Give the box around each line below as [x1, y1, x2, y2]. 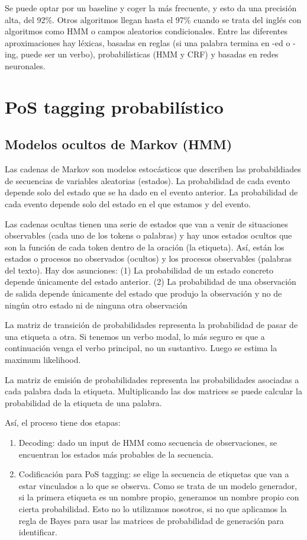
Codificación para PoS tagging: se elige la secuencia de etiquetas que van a [18, 468, 289, 480]
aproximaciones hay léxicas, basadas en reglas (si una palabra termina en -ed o [5, 36, 290, 49]
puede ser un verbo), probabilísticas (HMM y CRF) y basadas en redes [21, 48, 279, 60]
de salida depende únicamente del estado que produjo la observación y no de [5, 287, 282, 300]
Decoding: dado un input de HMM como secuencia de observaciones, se [18, 436, 277, 449]
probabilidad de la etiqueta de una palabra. [5, 396, 162, 409]
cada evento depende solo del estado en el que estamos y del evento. [5, 197, 251, 210]
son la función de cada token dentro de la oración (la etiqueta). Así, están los [5, 240, 285, 253]
